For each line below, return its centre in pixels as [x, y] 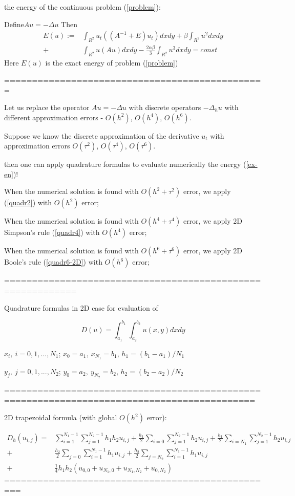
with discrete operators [165, 107]
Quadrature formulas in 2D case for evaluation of [81, 307]
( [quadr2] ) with [28, 202]
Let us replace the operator [47, 107]
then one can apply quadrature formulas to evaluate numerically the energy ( [125, 164]
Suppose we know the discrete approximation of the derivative [102, 135]
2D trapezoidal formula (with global [61, 417]
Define [14, 24]
